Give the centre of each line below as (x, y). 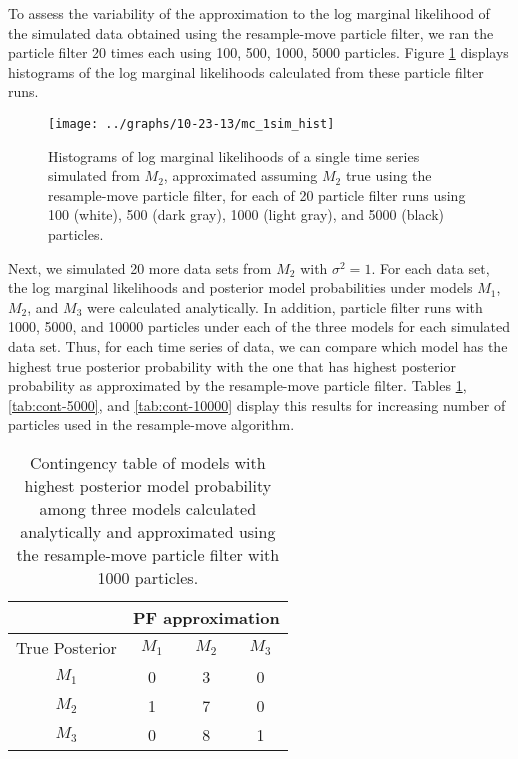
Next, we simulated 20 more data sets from (140, 267)
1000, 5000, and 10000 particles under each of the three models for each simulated (259, 326)
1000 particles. (148, 577)
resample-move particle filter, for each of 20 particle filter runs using (257, 194)
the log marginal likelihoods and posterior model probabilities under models (240, 287)
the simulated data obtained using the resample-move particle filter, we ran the (251, 32)
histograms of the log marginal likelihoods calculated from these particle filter (246, 71)
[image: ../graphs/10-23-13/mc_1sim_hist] (191, 123)
